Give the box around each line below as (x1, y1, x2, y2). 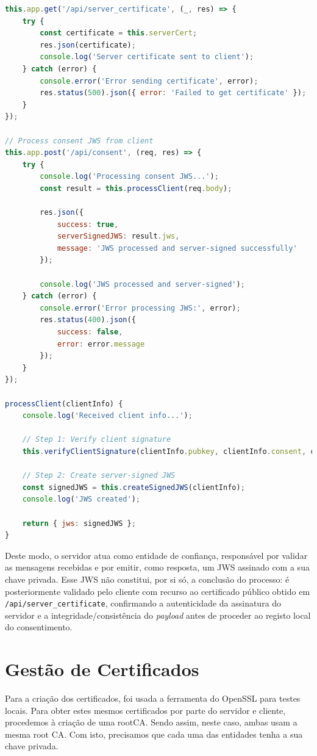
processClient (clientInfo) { (5, 399, 123, 408)
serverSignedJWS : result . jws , (57, 232, 180, 241)
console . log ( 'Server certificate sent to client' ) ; (40, 52, 254, 62)
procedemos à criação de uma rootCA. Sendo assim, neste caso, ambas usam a (5, 716, 297, 729)
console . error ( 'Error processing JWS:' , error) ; (40, 303, 241, 312)
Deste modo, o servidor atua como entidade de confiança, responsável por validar (5, 549, 308, 561)
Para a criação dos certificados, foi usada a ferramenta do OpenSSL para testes (5, 692, 301, 705)
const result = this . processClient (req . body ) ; (40, 184, 232, 193)
